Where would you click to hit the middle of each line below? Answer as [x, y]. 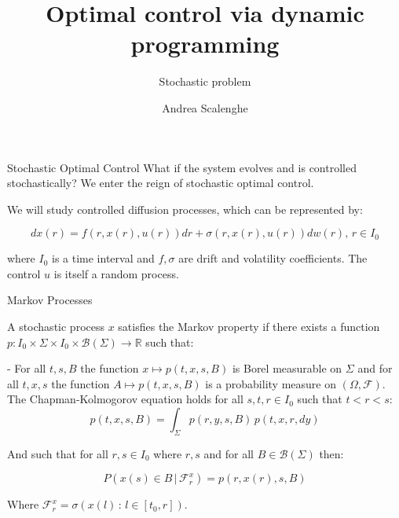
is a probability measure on [271, 383]
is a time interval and [103, 258]
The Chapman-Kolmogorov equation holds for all [125, 399]
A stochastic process [56, 327]
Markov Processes [50, 300]
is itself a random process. [116, 273]
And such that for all [58, 453]
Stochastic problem [205, 81]
